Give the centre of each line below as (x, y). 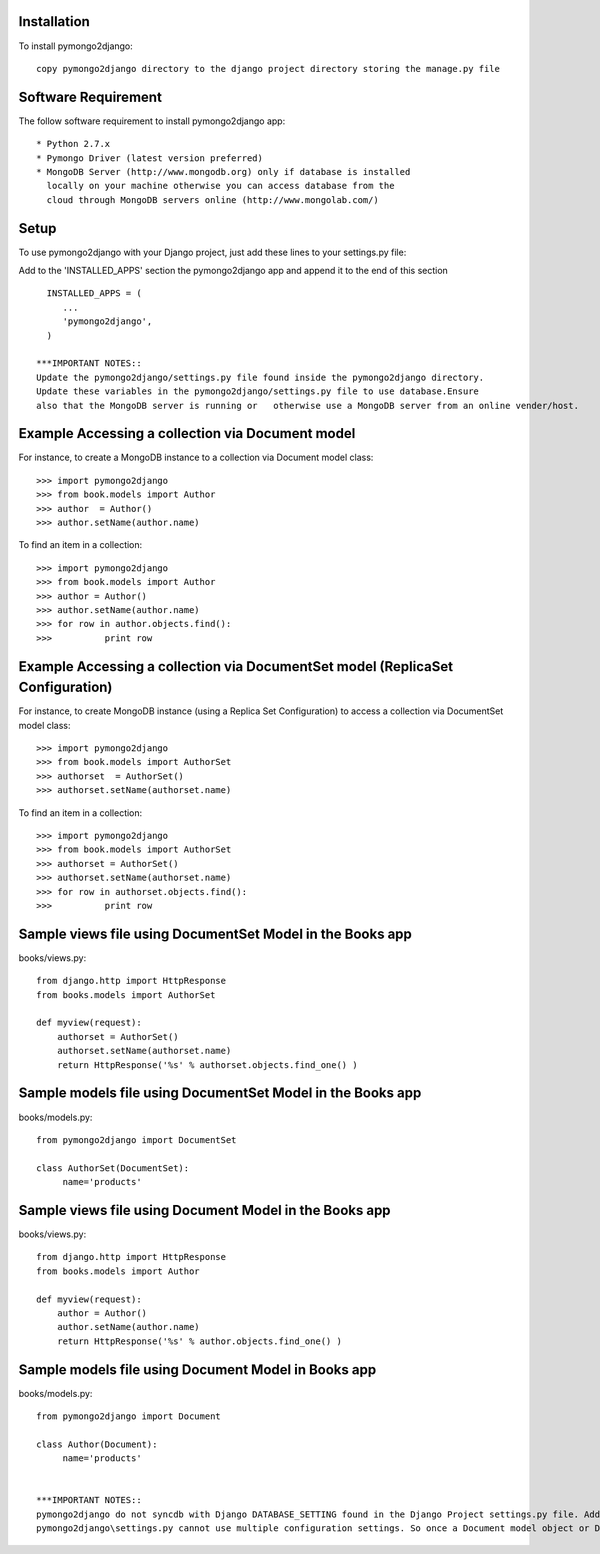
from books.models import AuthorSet (126, 994)
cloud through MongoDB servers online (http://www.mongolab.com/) (212, 199)
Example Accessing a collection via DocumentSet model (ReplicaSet (236, 666)
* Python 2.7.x (73, 144)
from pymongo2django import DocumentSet (136, 1139)
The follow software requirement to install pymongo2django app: (152, 121)
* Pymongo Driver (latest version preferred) (150, 158)
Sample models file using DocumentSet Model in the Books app (220, 1093)
